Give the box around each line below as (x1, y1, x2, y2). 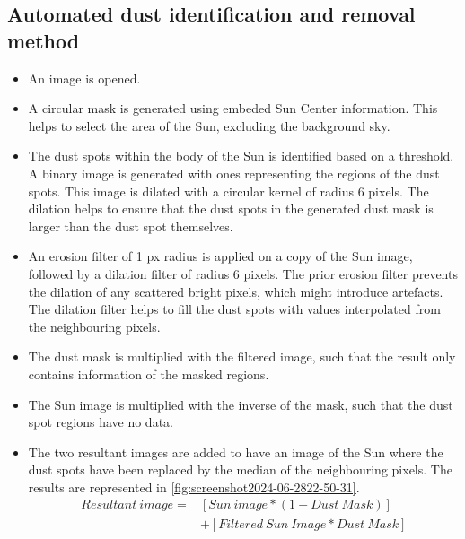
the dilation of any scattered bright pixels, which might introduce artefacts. (28, 282, 443, 300)
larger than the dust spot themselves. (28, 216, 233, 235)
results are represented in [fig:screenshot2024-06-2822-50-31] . (28, 477, 360, 496)
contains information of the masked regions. (28, 364, 269, 383)
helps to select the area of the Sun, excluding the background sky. (28, 116, 390, 135)
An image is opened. (28, 68, 141, 87)
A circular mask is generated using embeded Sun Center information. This (28, 99, 438, 117)
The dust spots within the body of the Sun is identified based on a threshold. (28, 146, 454, 165)
